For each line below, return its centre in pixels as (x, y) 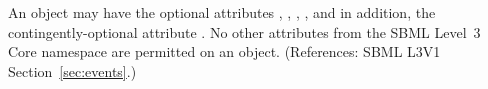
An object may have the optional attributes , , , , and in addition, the (222, 12)
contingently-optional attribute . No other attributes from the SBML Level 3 (244, 31)
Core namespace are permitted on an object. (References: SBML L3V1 (224, 51)
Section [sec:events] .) (72, 70)
